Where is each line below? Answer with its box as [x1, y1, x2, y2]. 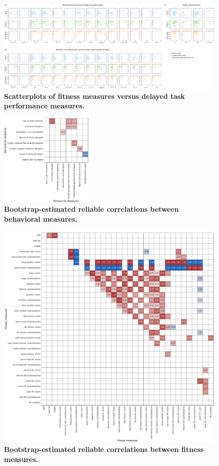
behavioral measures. [4, 214, 78, 224]
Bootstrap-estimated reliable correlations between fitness [4, 444, 204, 455]
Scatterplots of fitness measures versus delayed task [4, 90, 185, 101]
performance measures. [4, 100, 85, 111]
